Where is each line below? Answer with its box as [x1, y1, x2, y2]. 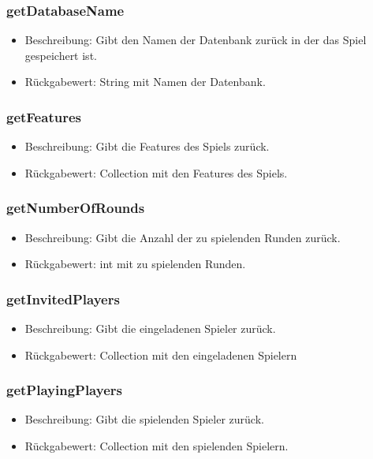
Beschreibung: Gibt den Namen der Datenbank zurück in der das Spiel [24, 32, 367, 48]
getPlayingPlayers [6, 380, 122, 400]
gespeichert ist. [24, 47, 97, 63]
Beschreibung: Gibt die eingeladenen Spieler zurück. [24, 320, 276, 337]
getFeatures [6, 106, 81, 126]
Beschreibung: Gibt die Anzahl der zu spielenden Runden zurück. [24, 229, 341, 245]
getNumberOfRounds [6, 198, 145, 218]
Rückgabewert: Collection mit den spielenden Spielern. [24, 438, 289, 454]
